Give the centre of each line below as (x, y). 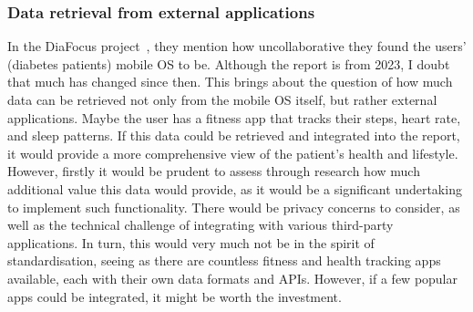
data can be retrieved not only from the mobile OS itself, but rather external (222, 99)
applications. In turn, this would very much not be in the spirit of (191, 242)
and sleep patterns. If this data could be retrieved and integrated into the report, (234, 135)
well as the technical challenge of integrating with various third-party (201, 225)
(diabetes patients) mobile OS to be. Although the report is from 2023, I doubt (229, 63)
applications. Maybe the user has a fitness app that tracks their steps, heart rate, (234, 117)
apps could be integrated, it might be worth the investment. (175, 296)
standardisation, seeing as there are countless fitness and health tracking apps (224, 260)
